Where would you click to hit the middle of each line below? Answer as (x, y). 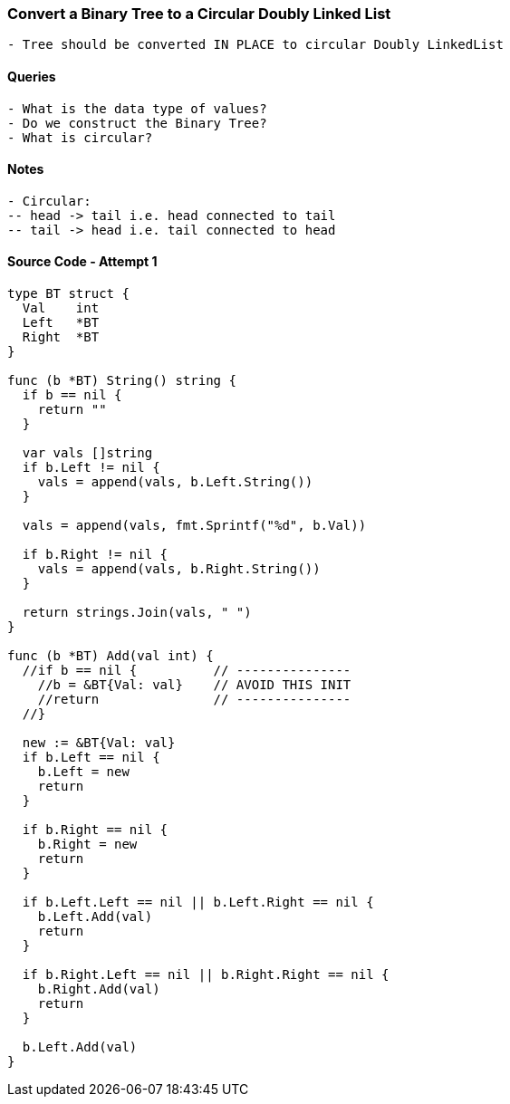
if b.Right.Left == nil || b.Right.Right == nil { (206, 975)
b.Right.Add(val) (99, 989)
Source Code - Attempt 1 (82, 262)
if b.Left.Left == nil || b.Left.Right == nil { (198, 902)
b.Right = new (87, 845)
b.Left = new (83, 772)
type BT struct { (68, 294)
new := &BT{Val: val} (99, 743)
